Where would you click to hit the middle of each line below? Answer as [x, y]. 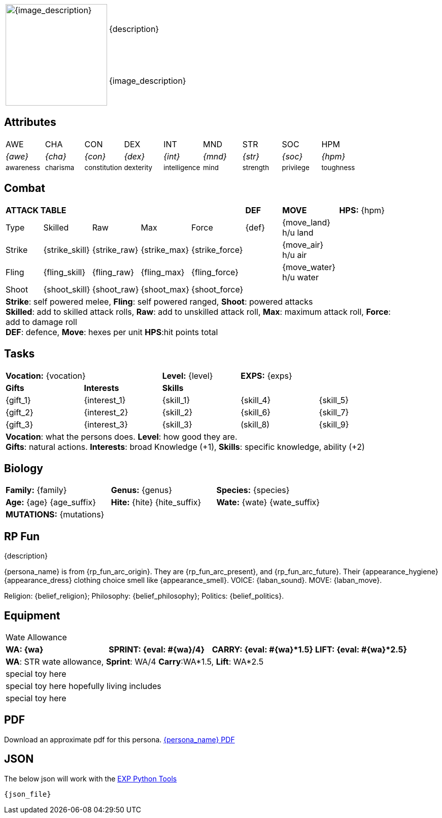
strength [256, 167]
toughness [338, 167]
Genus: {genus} [141, 490]
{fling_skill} [64, 272]
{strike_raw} [115, 250]
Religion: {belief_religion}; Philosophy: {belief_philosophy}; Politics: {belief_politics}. [144, 596]
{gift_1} [18, 400]
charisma [60, 167]
